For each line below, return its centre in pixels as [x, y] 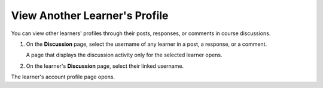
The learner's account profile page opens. [63, 77]
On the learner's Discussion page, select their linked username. [105, 66]
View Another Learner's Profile [90, 15]
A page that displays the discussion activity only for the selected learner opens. [124, 55]
